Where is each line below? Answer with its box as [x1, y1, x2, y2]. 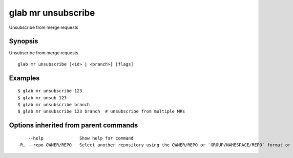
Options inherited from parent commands [9, 121, 138, 130]
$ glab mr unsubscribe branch [18, 102, 90, 108]
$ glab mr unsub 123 [18, 95, 67, 100]
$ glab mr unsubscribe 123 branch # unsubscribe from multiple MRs [18, 109, 185, 114]
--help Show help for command [27, 135, 134, 141]
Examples [9, 74, 40, 82]
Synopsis [9, 37, 39, 45]
